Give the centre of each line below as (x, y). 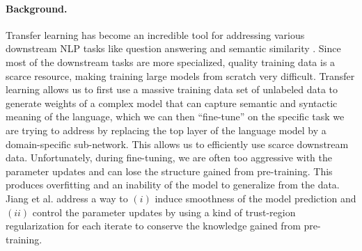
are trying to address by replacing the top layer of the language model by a (166, 130)
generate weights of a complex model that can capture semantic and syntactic (172, 103)
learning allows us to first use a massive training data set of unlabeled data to (172, 89)
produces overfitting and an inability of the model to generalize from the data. (173, 185)
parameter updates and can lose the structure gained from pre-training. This (169, 171)
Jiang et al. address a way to (67, 198)
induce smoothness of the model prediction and (255, 198)
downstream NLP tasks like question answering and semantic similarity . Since (173, 48)
